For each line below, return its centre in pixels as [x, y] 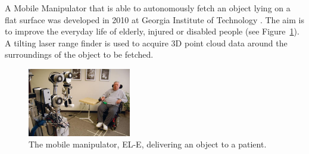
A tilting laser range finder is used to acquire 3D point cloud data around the [146, 43]
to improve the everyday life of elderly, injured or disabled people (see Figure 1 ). [152, 31]
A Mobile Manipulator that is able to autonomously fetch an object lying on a [148, 8]
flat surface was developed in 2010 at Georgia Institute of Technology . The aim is [154, 19]
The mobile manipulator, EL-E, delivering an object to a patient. [148, 144]
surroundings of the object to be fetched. [79, 54]
